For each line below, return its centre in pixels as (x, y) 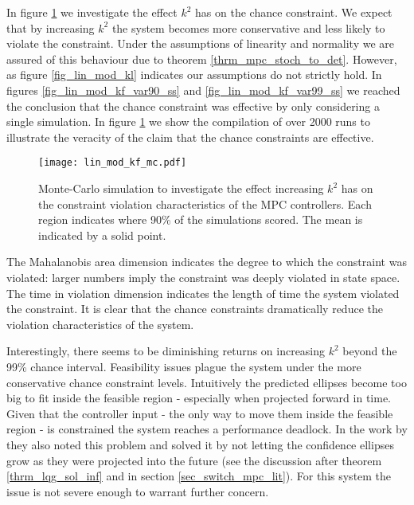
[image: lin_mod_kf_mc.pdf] (113, 163)
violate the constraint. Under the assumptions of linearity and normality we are (201, 43)
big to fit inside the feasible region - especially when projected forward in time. (199, 398)
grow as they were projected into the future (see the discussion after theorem (194, 460)
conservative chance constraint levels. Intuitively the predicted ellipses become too (207, 382)
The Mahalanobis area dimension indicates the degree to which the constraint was (207, 262)
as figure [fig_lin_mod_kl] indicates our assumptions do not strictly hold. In (194, 74)
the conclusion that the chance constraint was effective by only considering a (193, 106)
